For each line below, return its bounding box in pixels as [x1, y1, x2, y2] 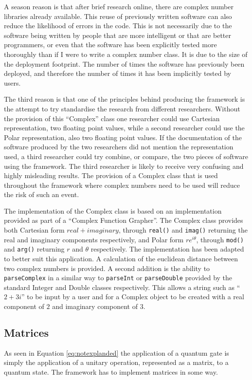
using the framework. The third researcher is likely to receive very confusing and [4, 161, 244, 171]
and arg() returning [4, 244, 65, 254]
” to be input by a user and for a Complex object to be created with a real [21, 291, 244, 302]
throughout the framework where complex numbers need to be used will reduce [4, 180, 240, 190]
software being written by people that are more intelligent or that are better [4, 30, 232, 40]
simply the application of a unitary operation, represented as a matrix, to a [4, 357, 229, 367]
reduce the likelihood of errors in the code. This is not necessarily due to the [4, 20, 232, 31]
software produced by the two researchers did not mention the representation [4, 142, 234, 152]
